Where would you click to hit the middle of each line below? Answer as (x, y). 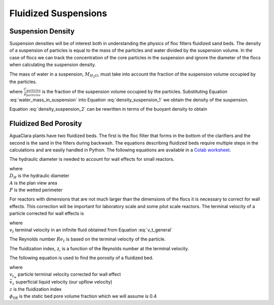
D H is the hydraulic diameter (39, 176)
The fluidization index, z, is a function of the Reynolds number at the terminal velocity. (99, 248)
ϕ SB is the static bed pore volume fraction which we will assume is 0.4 (83, 297)
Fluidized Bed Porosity (46, 124)
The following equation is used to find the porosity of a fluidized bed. (81, 258)
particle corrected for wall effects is (47, 214)
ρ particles (32, 94)
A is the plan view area (33, 183)
